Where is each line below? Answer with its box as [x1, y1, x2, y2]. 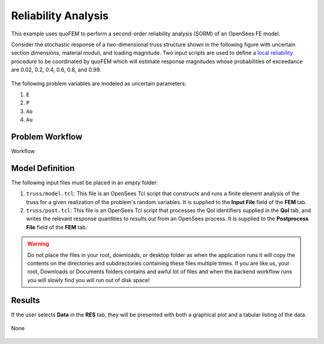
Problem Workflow [11, 131, 83, 142]
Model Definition [11, 163, 75, 174]
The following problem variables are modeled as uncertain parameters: [11, 80, 187, 87]
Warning [27, 240, 49, 247]
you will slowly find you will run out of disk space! [27, 276, 150, 283]
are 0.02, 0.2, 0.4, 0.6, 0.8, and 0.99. [11, 66, 101, 73]
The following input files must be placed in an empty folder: [11, 179, 158, 186]
